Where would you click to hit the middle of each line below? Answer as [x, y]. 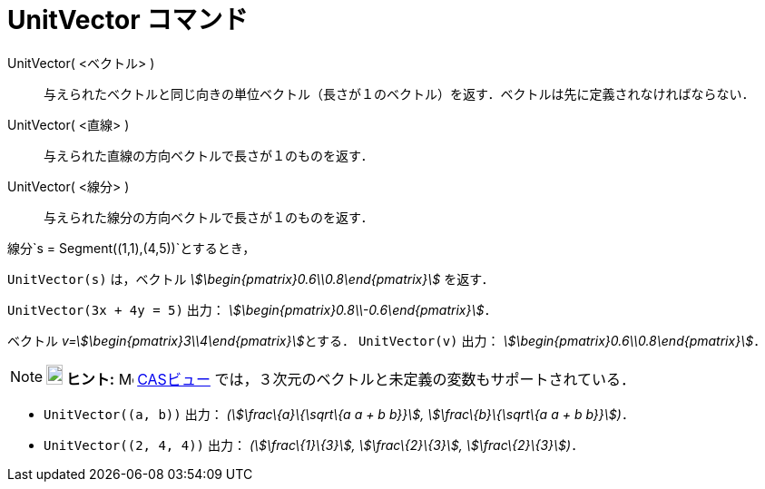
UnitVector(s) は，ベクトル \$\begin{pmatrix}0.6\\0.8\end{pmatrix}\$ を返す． [251, 279]
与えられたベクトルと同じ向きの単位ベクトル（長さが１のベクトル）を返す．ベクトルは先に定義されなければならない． [399, 93]
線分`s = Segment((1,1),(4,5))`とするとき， [132, 248]
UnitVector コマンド [128, 20]
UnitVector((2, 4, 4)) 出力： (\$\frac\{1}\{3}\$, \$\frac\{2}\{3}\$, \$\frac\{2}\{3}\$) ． [314, 445]
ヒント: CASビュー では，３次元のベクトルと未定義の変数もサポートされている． [350, 379]
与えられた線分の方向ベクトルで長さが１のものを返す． [209, 217]
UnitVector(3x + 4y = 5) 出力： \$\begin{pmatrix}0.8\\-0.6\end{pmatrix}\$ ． [252, 309]
